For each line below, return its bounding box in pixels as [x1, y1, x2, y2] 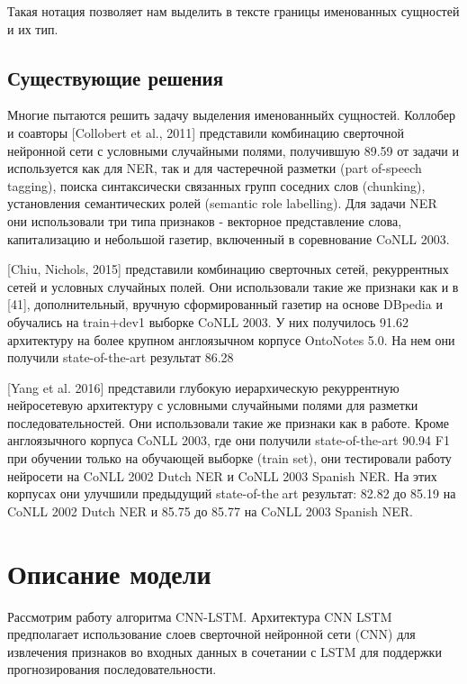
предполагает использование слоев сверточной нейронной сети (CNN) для [7, 625, 416, 643]
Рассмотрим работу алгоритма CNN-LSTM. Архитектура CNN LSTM [7, 606, 392, 625]
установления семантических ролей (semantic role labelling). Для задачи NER [7, 194, 437, 213]
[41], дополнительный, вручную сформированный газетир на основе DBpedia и [7, 295, 443, 314]
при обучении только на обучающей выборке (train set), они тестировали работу [7, 449, 452, 468]
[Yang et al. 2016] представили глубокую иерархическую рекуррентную [7, 378, 400, 397]
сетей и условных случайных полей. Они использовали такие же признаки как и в [7, 277, 459, 296]
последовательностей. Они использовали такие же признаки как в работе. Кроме [7, 413, 450, 432]
